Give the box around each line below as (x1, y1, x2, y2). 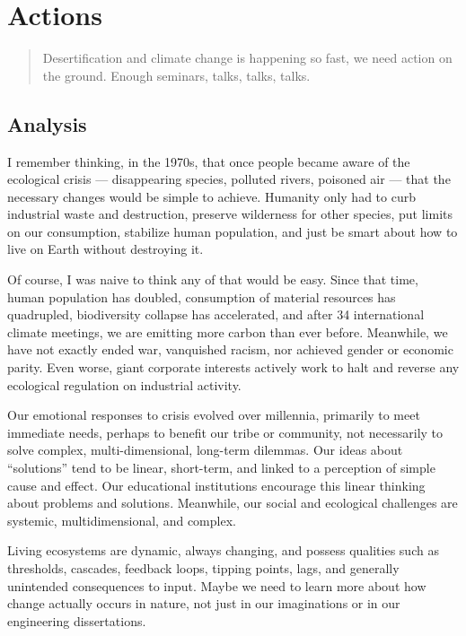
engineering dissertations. (7, 611, 146, 630)
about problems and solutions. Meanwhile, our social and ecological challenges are (7, 493, 458, 512)
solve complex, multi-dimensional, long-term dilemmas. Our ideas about (7, 440, 403, 459)
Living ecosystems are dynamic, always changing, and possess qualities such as (7, 541, 439, 560)
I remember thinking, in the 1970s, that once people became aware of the (7, 152, 410, 170)
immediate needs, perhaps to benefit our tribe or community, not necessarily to (7, 423, 444, 441)
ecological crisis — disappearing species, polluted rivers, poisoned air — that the (7, 170, 451, 188)
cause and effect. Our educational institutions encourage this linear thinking (7, 475, 426, 494)
